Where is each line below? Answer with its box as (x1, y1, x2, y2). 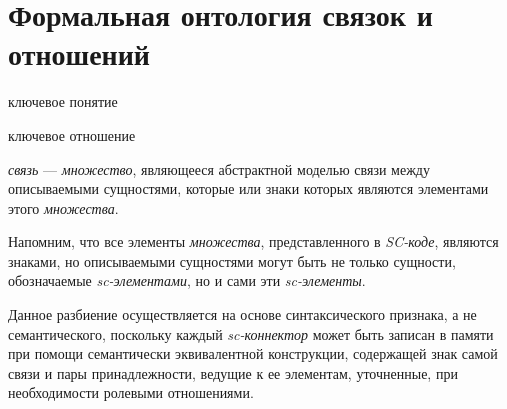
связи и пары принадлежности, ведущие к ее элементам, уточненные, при (8, 362, 458, 383)
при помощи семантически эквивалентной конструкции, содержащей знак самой (8, 343, 498, 364)
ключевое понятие (8, 91, 118, 112)
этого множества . (8, 197, 119, 218)
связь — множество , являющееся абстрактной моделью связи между (8, 158, 430, 179)
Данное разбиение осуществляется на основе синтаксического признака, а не (8, 304, 477, 325)
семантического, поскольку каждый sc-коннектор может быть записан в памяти (8, 323, 494, 344)
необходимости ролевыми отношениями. (8, 382, 254, 403)
